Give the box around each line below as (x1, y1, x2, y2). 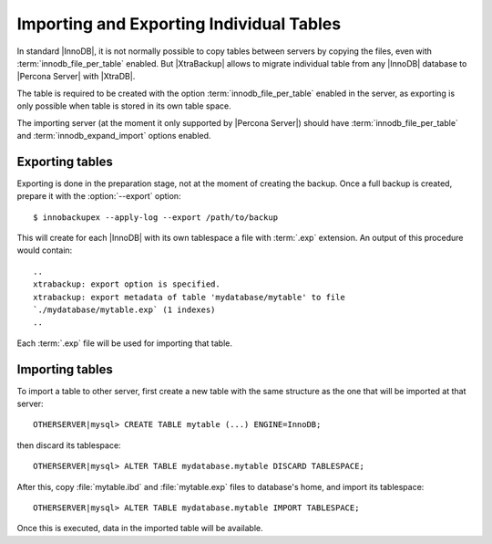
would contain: (16, 245, 73, 256)
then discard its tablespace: (16, 439, 122, 451)
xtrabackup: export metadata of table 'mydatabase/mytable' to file (33, 292, 345, 302)
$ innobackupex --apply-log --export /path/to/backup (33, 212, 278, 223)
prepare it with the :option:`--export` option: (16, 191, 181, 202)
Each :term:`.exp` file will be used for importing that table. (16, 338, 232, 349)
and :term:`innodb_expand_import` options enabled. (16, 130, 211, 141)
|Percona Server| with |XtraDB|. (16, 71, 136, 82)
